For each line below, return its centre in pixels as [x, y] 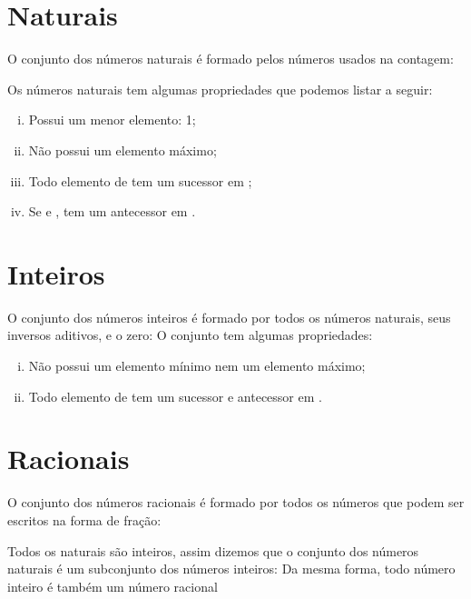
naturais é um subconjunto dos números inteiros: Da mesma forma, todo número [231, 569]
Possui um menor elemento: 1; [112, 120]
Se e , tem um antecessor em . [112, 211]
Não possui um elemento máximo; [123, 150]
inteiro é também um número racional [113, 586]
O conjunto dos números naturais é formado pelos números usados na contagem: [231, 59]
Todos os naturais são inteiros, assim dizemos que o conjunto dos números [213, 550]
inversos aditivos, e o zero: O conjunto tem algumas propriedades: [190, 335]
